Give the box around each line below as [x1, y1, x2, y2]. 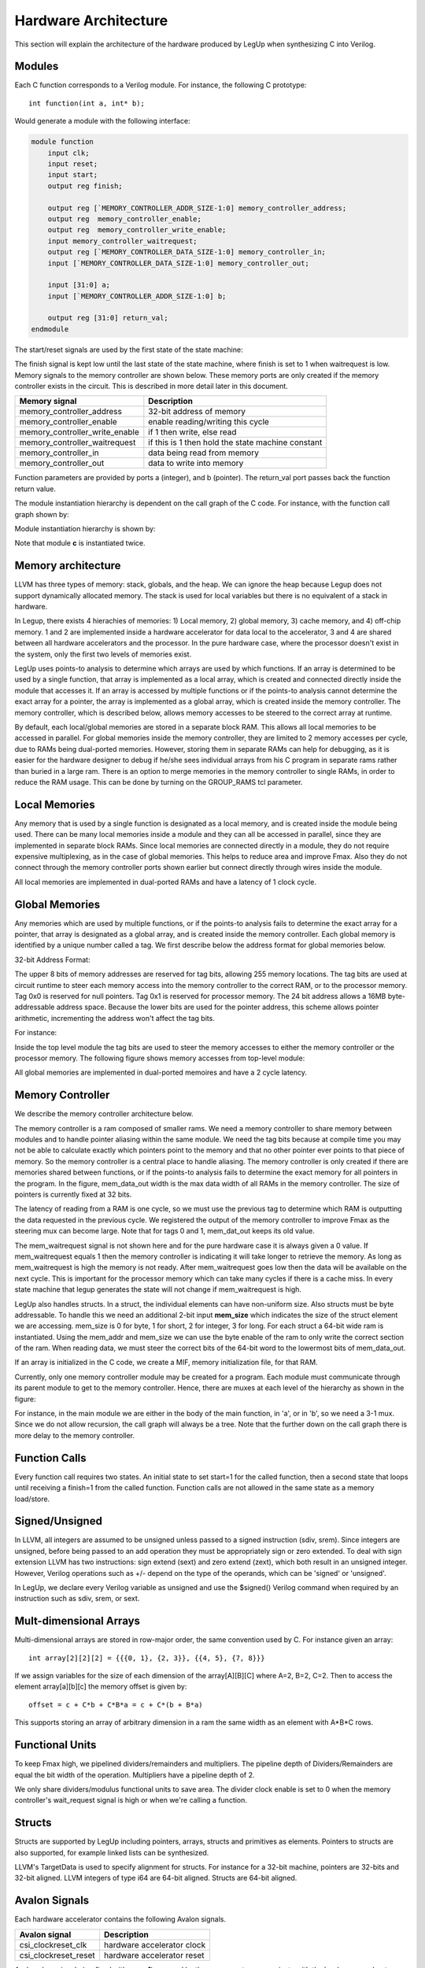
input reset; [47, 160, 98, 168]
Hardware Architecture [14, 12, 168, 29]
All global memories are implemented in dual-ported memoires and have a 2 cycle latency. [14, 1067, 307, 1078]
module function [31, 138, 94, 146]
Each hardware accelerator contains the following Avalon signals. [14, 1914, 226, 1924]
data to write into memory [148, 457, 244, 468]
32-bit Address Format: [14, 955, 91, 964]
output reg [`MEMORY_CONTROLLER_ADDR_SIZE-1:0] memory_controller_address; [47, 203, 347, 213]
